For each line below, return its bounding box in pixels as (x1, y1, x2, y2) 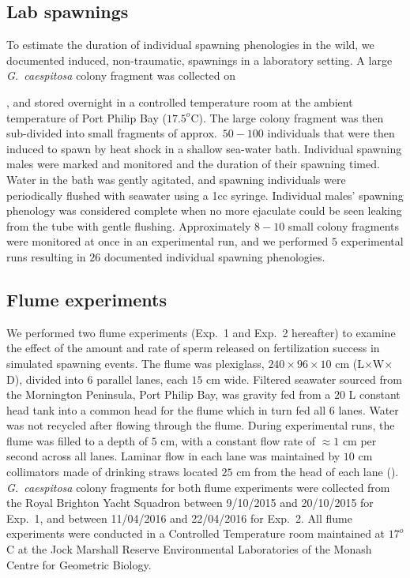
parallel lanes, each (96, 370, 188, 387)
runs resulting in (6, 248, 86, 265)
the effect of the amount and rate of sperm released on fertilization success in (6, 340, 380, 356)
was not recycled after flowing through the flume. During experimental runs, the (6, 417, 395, 433)
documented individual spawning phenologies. (103, 248, 325, 265)
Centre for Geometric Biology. (6, 556, 152, 572)
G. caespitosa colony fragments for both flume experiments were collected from (6, 479, 390, 495)
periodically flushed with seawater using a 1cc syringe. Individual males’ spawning (6, 186, 404, 203)
